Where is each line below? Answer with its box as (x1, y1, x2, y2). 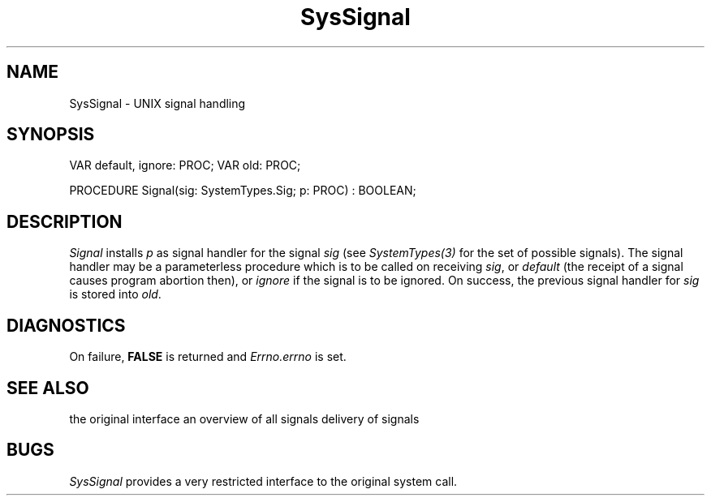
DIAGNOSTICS (6, 315, 126, 336)
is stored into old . (69, 287, 162, 302)
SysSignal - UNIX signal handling (69, 96, 246, 110)
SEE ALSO (6, 377, 89, 398)
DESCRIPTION (6, 211, 123, 232)
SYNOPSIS (6, 124, 95, 145)
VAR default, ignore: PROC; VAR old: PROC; (69, 158, 301, 173)
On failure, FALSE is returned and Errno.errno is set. (69, 350, 347, 364)
